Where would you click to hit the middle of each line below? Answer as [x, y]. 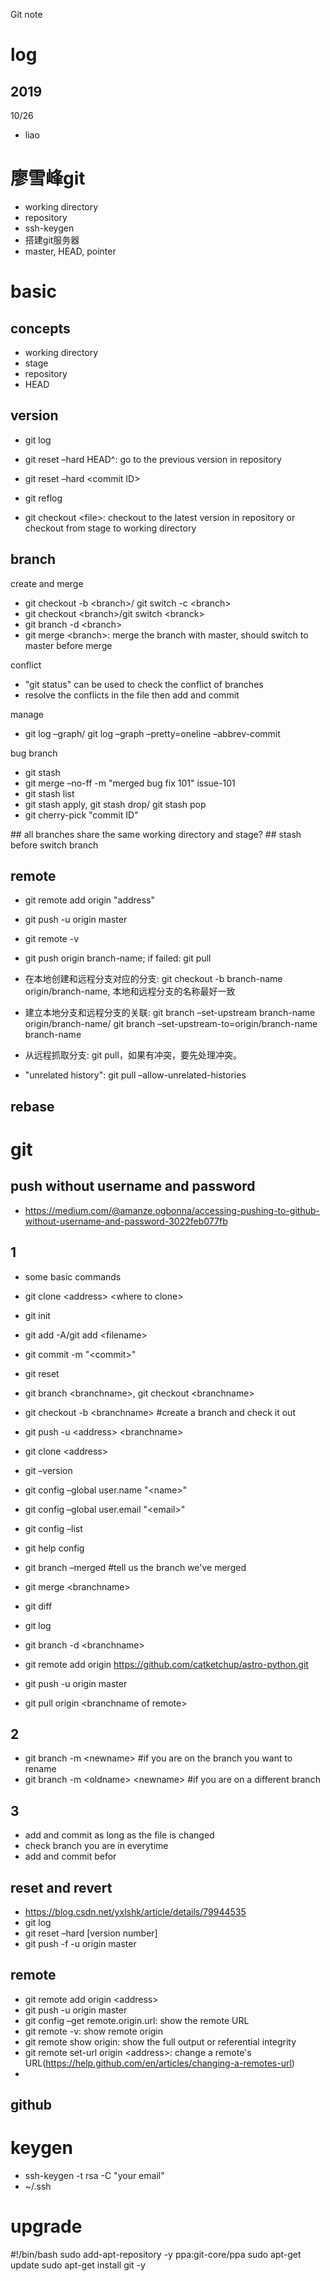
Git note [26, 14]
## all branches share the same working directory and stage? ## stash [156, 834]
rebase [32, 1106]
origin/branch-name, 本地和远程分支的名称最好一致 [130, 991]
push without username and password [133, 1186]
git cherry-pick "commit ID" [81, 815]
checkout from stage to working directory [110, 528]
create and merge [47, 583]
